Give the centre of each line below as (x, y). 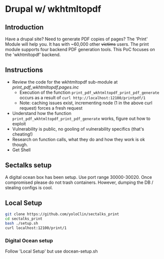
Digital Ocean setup (29, 240)
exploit (19, 123)
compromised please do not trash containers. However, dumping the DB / (79, 182)
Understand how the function (42, 113)
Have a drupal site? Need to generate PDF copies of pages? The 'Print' (76, 39)
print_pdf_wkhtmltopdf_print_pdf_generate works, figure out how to (81, 118)
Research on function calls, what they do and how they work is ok (79, 139)
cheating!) (23, 134)
